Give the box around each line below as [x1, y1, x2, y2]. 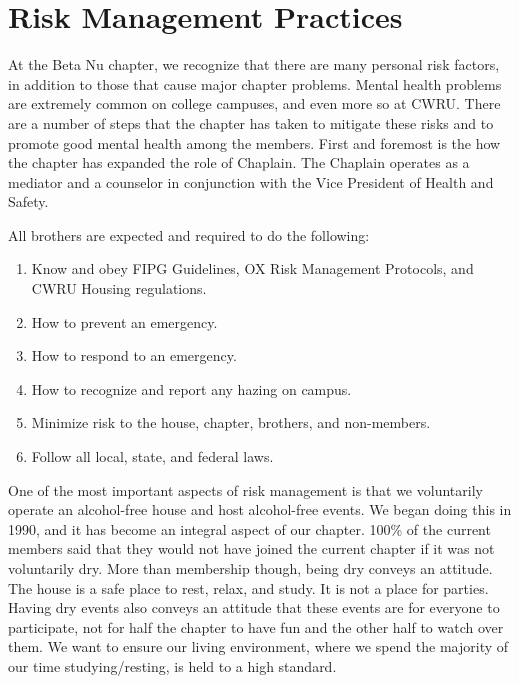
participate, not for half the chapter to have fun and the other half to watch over [8, 616, 504, 637]
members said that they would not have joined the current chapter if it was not [8, 538, 495, 559]
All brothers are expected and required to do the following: [8, 224, 370, 245]
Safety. [8, 191, 49, 212]
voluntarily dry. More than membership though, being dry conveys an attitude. [8, 558, 493, 578]
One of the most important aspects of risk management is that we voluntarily [8, 479, 483, 500]
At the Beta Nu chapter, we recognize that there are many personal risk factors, [8, 54, 500, 75]
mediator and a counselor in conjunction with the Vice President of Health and [8, 171, 494, 192]
